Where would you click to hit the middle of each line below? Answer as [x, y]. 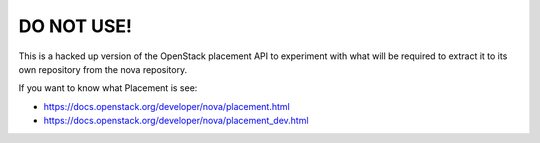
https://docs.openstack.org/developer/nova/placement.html [166, 106]
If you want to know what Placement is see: [108, 88]
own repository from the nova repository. [103, 69]
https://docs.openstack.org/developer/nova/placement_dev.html [176, 121]
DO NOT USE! [75, 26]
